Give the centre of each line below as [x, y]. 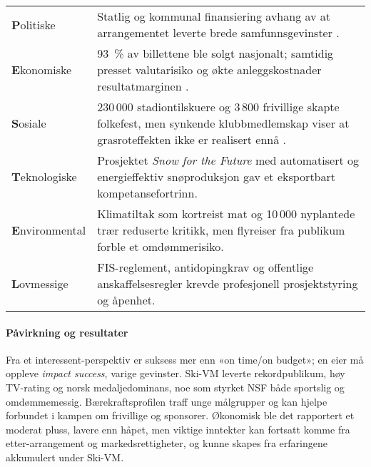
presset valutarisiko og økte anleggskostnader [209, 70]
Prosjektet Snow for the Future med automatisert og [228, 160]
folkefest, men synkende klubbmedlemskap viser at [223, 123]
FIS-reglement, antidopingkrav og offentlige [205, 267]
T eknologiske [44, 176]
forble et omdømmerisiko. [161, 246]
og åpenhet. [126, 300]
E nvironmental [49, 230]
